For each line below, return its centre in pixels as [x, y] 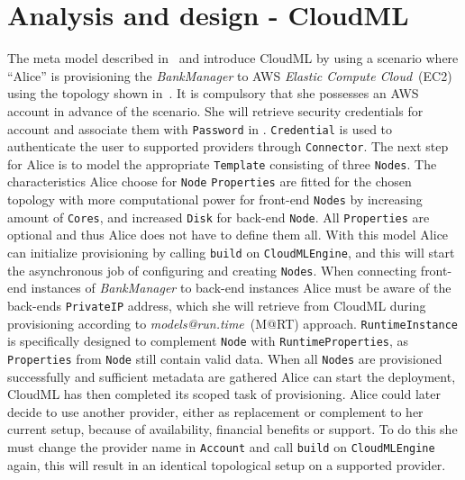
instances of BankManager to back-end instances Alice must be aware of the [241, 288]
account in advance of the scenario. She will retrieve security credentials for [215, 110]
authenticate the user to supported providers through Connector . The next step [228, 146]
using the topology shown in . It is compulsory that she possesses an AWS [213, 93]
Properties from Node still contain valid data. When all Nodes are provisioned [225, 358]
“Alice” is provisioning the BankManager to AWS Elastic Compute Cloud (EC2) [230, 75]
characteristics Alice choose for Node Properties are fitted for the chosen [210, 181]
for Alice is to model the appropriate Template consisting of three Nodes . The [222, 163]
